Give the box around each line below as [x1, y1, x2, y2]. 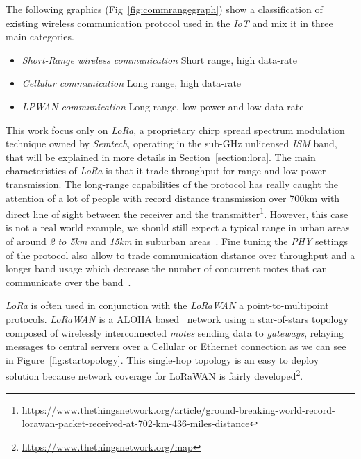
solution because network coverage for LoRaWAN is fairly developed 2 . [6, 367, 303, 383]
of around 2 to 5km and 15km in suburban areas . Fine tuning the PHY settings [6, 233, 348, 248]
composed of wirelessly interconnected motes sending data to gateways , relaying [6, 325, 344, 340]
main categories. [6, 29, 74, 44]
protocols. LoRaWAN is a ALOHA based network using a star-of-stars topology [6, 311, 349, 326]
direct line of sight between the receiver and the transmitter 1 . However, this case [6, 205, 349, 221]
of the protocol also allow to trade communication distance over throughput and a [6, 247, 355, 262]
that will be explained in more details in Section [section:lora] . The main [6, 149, 316, 164]
